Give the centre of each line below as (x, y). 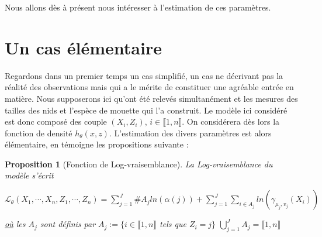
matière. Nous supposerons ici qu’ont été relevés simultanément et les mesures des (151, 98)
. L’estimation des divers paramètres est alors (190, 133)
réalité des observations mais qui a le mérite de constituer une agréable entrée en (149, 87)
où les (15, 224)
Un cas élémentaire (83, 47)
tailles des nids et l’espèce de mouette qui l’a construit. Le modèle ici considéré (146, 110)
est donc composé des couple (56, 121)
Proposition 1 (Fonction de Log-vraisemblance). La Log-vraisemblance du (139, 164)
